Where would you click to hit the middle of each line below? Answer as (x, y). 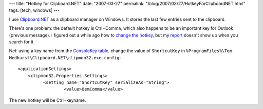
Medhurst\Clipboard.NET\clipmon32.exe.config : (65, 57)
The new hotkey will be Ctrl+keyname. (47, 100)
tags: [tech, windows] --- (34, 10)
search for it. (22, 42)
